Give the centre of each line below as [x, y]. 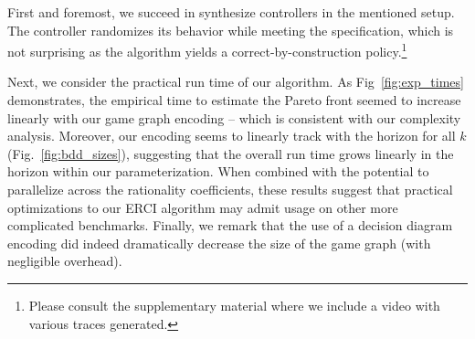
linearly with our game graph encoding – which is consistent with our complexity [234, 117]
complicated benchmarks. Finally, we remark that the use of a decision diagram [230, 225]
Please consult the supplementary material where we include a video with [234, 305]
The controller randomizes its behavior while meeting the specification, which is [231, 30]
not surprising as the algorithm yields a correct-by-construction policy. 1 [207, 50]
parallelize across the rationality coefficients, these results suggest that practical [230, 189]
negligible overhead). [65, 261]
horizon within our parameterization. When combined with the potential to [218, 171]
